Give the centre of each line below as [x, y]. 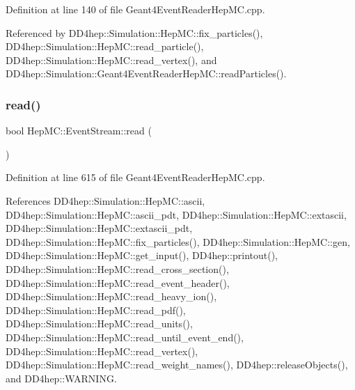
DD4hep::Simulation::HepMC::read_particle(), [105, 46]
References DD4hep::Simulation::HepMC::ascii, [105, 200]
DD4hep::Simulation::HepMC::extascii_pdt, [99, 228]
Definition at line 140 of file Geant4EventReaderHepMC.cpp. [135, 9]
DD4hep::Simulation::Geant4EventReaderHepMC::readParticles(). [146, 73]
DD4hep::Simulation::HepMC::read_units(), [99, 323]
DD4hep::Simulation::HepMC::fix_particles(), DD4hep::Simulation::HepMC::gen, [178, 241]
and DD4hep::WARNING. [61, 378]
